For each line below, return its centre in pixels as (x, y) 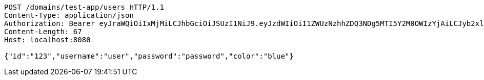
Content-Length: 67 (43, 32)
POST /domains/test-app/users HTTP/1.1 (84, 7)
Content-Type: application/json (69, 15)
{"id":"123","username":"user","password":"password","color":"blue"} (149, 56)
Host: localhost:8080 (47, 40)
